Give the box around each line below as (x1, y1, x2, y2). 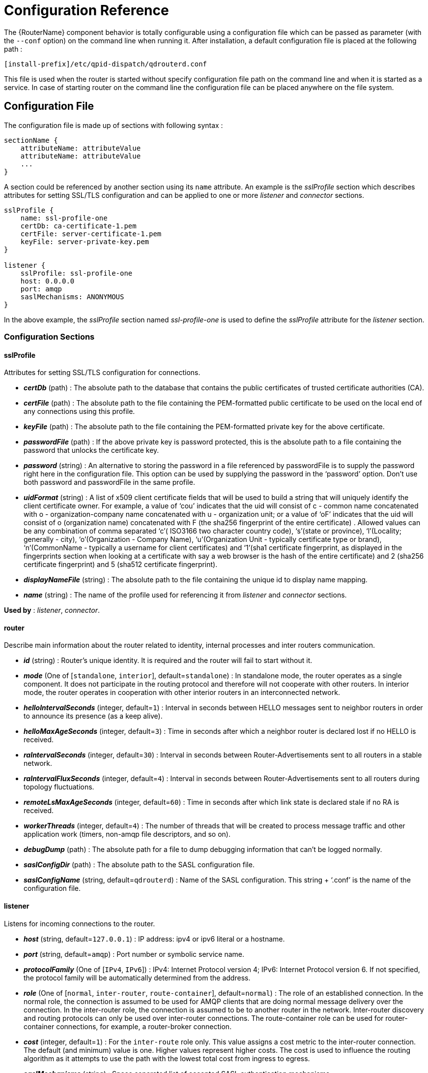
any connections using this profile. (24, 407, 135, 416)
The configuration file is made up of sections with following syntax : (4, 121, 223, 129)
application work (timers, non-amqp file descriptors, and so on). (24, 830, 230, 839)
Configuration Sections (4, 331, 95, 342)
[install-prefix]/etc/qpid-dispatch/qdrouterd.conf (4, 60, 207, 68)
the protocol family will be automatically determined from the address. (24, 973, 251, 982)
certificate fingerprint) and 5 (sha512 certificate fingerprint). (24, 560, 218, 569)
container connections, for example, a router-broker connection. (24, 1022, 232, 1031)
